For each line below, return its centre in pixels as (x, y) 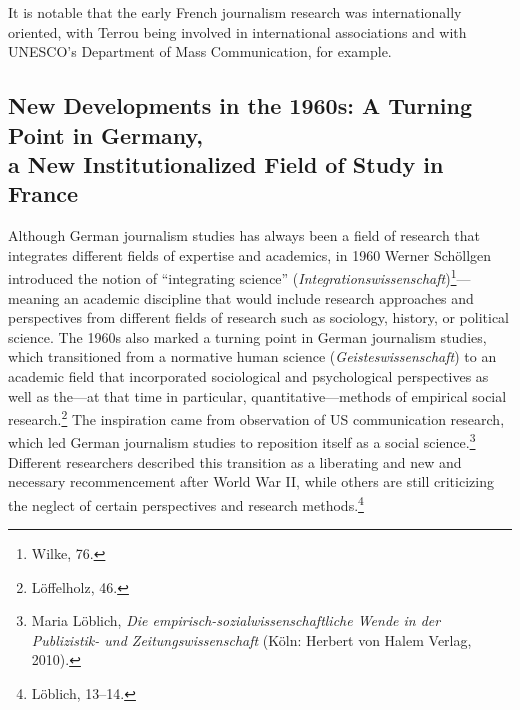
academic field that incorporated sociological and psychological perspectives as (248, 375)
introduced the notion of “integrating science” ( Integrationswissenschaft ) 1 (232, 276)
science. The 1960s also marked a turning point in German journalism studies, (247, 336)
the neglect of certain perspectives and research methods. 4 (186, 503)
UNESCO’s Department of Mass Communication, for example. (200, 51)
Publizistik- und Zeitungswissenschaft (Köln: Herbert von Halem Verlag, (251, 639)
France (43, 193)
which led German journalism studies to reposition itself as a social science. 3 (242, 441)
